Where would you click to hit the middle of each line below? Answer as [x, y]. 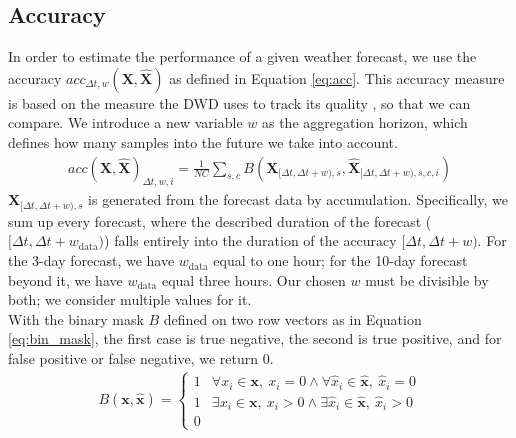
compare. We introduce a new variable [125, 122]
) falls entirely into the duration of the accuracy [250, 240]
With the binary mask [76, 318]
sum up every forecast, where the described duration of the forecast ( [220, 220]
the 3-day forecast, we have [91, 260]
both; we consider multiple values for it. [130, 299]
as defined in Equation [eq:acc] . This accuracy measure [337, 77]
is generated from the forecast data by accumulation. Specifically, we [298, 199]
